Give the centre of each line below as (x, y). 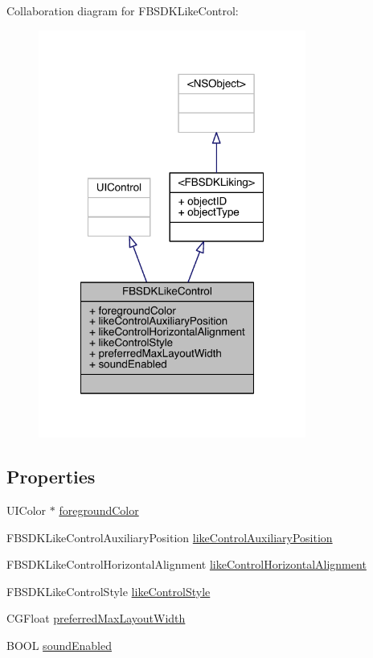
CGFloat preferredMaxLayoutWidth (96, 618)
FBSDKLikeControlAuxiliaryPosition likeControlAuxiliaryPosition (170, 537)
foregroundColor (99, 510)
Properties (51, 477)
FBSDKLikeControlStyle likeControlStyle (109, 591)
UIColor (27, 510)
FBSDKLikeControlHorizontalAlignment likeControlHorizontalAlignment (186, 564)
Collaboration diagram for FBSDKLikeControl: (123, 10)
